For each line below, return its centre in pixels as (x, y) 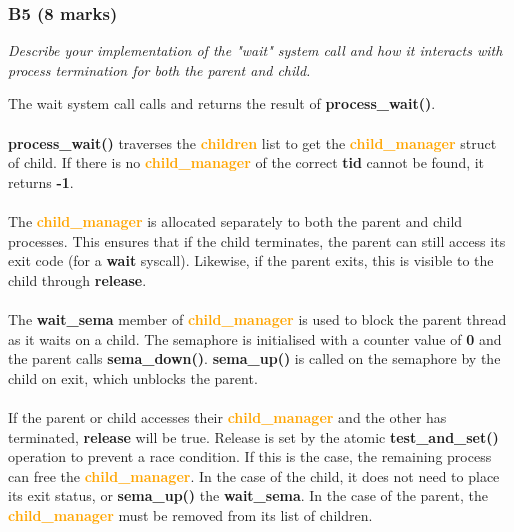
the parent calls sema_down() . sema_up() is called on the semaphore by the (254, 358)
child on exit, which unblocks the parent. (133, 377)
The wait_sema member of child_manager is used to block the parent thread (257, 318)
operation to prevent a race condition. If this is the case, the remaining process (250, 456)
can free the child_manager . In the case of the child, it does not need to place (254, 475)
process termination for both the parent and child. (159, 69)
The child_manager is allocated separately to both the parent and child (235, 220)
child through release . (77, 279)
